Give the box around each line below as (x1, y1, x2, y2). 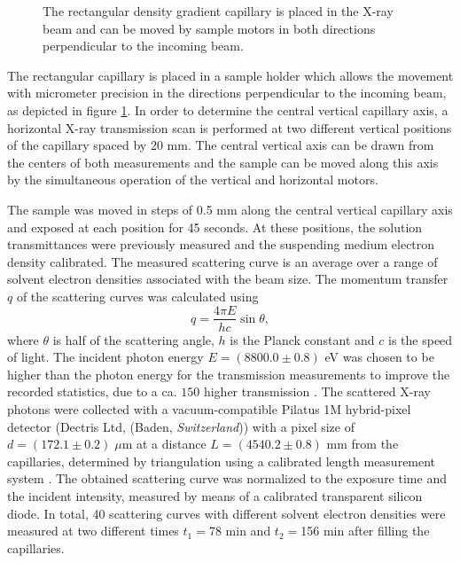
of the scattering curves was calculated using (16, 286, 259, 305)
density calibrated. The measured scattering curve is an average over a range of (7, 252, 438, 270)
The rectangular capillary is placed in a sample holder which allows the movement (7, 66, 454, 84)
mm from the (326, 434, 399, 453)
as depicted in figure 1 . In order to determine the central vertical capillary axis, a (7, 100, 448, 119)
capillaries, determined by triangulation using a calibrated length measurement (7, 451, 436, 470)
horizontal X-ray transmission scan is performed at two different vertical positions (7, 118, 452, 137)
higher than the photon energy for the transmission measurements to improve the (7, 364, 450, 383)
